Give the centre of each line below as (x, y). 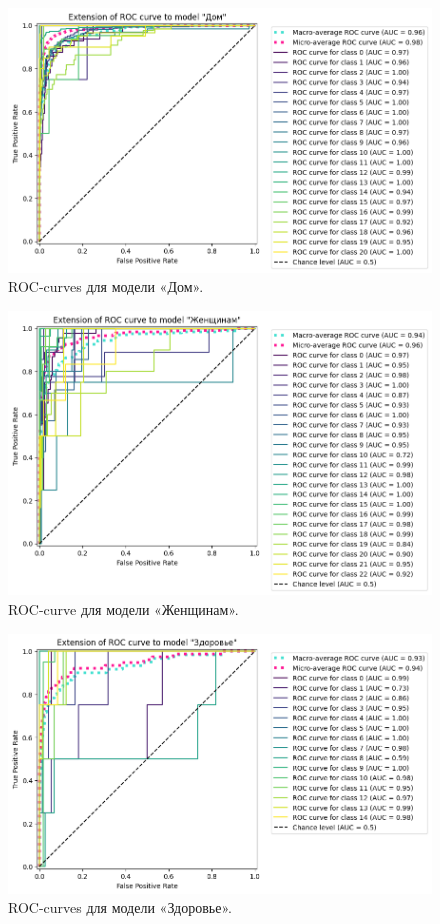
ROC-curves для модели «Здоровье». (120, 907)
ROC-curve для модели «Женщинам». (123, 608)
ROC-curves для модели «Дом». (106, 286)
